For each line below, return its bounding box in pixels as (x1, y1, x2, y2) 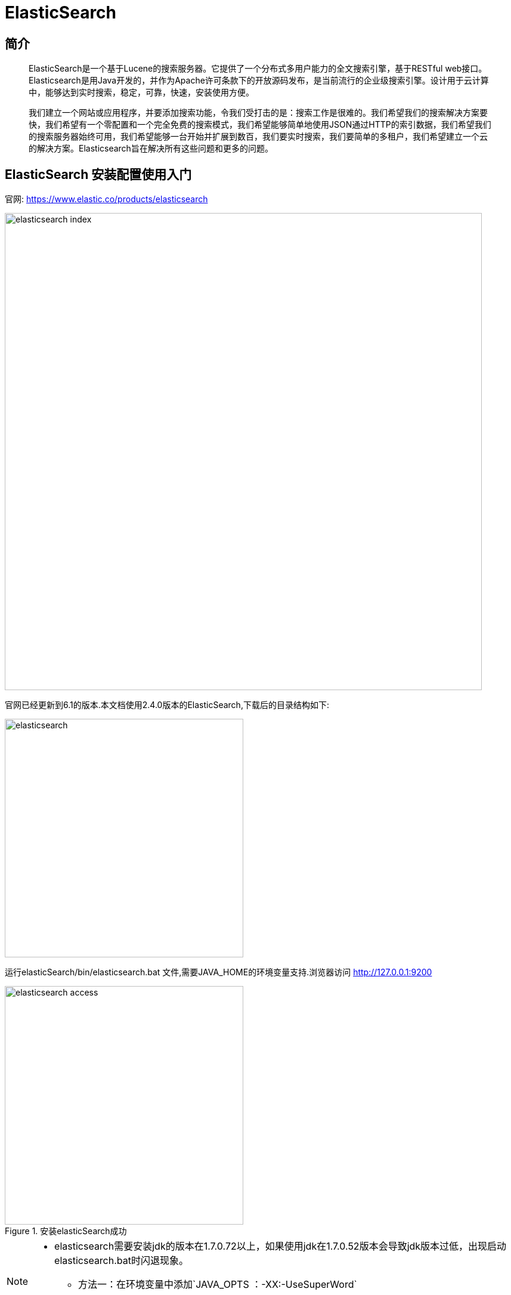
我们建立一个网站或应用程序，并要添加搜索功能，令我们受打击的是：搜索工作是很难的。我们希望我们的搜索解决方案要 (29, 107, 488, 118)
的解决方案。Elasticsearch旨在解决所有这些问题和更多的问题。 (29, 143, 273, 154)
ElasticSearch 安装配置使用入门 (5, 166, 192, 182)
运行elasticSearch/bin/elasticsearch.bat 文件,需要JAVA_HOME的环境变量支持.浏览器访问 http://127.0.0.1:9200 (5, 967, 432, 978)
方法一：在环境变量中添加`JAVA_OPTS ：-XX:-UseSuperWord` (78, 1278, 357, 1291)
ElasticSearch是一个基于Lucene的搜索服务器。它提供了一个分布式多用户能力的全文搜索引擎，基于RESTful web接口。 (29, 63, 487, 74)
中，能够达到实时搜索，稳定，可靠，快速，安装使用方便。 (29, 87, 254, 98)
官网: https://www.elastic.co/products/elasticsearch (5, 194, 208, 205)
